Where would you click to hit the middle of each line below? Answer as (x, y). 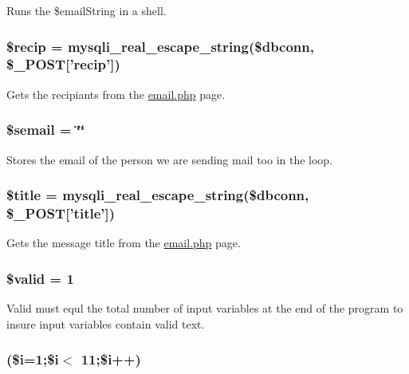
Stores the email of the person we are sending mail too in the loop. (170, 159)
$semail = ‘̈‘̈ (46, 130)
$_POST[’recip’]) (63, 64)
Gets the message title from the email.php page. (124, 243)
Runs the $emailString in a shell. (87, 10)
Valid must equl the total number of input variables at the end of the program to (205, 308)
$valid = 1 (40, 278)
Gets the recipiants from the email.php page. (116, 94)
